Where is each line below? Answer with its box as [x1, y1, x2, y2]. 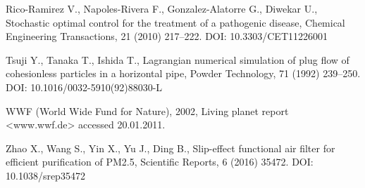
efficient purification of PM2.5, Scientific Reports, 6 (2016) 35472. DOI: [6, 154, 314, 169]
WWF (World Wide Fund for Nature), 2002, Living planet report [6, 103, 289, 118]
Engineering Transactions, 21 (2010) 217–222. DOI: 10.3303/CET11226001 [6, 29, 328, 43]
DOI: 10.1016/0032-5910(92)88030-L [6, 79, 163, 94]
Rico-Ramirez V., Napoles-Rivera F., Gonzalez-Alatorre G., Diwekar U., [6, 1, 318, 15]
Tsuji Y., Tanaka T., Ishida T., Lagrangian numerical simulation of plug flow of [6, 52, 349, 67]
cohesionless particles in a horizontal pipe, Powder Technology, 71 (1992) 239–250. [6, 66, 361, 81]
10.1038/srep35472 [6, 168, 85, 182]
